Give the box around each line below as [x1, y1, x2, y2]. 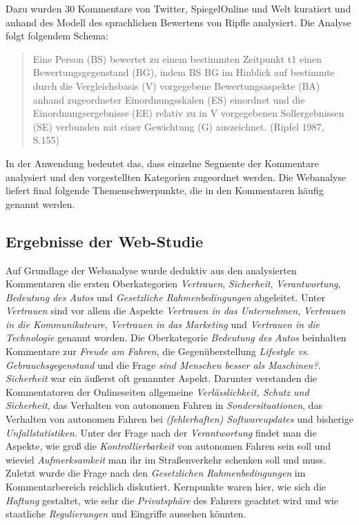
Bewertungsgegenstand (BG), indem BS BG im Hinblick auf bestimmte [32, 65, 335, 79]
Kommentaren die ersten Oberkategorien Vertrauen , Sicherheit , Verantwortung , [6, 276, 341, 291]
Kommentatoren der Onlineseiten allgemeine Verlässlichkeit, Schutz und [6, 384, 309, 399]
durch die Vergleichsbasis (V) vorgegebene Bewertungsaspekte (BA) [32, 78, 320, 93]
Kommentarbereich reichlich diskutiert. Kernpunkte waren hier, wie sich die [6, 479, 326, 494]
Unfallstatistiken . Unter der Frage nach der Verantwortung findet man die [6, 425, 317, 439]
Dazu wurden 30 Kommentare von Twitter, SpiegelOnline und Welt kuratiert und [6, 1, 351, 15]
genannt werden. [6, 196, 75, 211]
